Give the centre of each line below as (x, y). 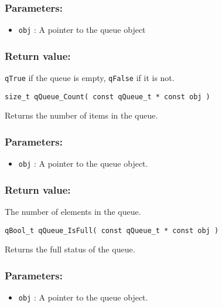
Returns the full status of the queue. (70, 249)
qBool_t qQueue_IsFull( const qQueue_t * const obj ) (112, 230)
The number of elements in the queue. (73, 212)
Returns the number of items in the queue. (81, 115)
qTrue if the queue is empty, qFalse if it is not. (90, 78)
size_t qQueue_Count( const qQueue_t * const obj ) (107, 97)
